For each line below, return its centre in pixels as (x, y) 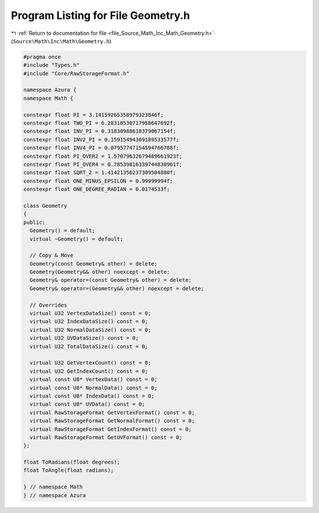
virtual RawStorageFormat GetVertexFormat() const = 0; (112, 413)
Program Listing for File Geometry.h (100, 15)
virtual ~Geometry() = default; (77, 239)
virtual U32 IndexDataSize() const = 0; (89, 322)
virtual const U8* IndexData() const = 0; (92, 396)
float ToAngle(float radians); (69, 470)
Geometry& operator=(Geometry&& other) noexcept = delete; (117, 288)
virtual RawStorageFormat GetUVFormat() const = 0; (106, 437)
